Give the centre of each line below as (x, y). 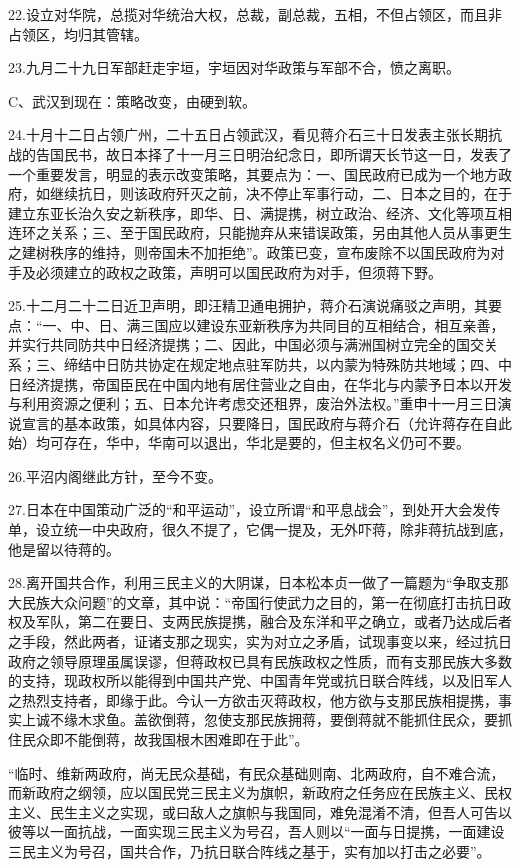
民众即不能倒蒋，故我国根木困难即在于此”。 (165, 739)
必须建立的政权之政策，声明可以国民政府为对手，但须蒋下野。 (238, 271)
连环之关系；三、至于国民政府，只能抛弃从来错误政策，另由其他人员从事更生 (260, 232)
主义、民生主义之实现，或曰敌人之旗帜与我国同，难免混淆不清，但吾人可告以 (260, 811)
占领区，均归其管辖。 (78, 33)
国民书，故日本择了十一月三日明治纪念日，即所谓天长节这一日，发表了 (280, 153)
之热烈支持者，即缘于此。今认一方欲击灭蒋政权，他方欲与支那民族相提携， (253, 699)
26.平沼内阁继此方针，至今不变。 (115, 475)
